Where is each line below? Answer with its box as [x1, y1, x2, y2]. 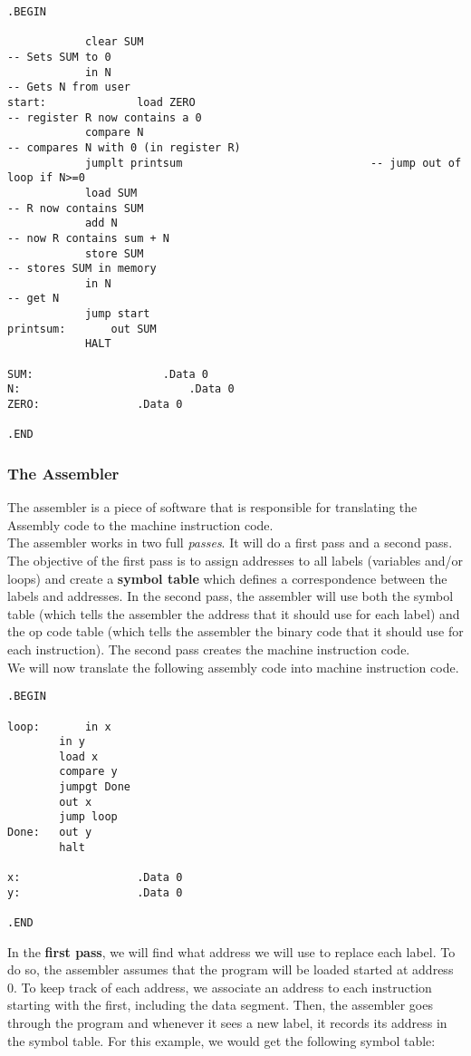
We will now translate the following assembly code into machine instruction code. [7, 657, 459, 676]
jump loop [59, 810, 118, 824]
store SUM [84, 247, 144, 260]
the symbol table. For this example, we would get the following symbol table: [7, 1031, 436, 1050]
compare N [84, 126, 144, 140]
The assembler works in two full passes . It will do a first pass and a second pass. [7, 533, 453, 552]
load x [59, 750, 99, 763]
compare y [59, 765, 118, 779]
